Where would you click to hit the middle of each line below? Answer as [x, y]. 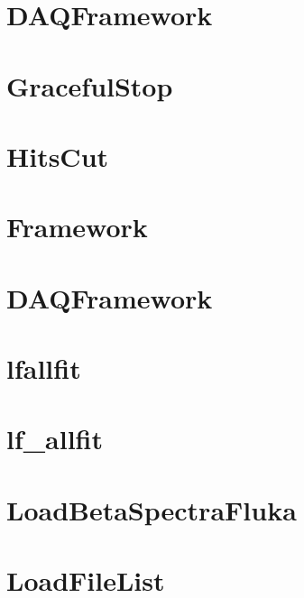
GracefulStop [90, 85]
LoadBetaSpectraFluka [152, 509]
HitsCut [58, 156]
